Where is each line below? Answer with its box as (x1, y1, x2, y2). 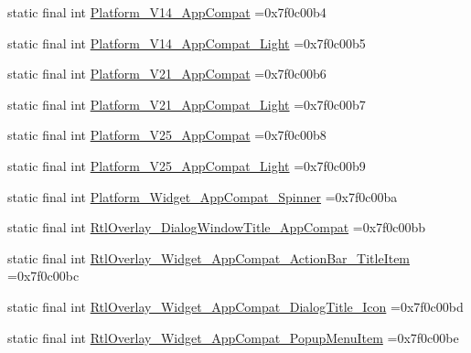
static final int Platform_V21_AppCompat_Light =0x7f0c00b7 (7, 94, 366, 113)
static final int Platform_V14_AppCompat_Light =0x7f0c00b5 (7, 33, 366, 52)
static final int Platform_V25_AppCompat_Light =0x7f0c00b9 (7, 155, 366, 175)
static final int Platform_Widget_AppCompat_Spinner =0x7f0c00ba (7, 187, 398, 206)
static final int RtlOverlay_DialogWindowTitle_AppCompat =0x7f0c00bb (7, 218, 426, 237)
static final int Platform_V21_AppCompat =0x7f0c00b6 (7, 64, 326, 83)
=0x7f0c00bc (7, 266, 80, 285)
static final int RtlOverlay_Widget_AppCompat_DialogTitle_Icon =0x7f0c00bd (7, 296, 464, 316)
